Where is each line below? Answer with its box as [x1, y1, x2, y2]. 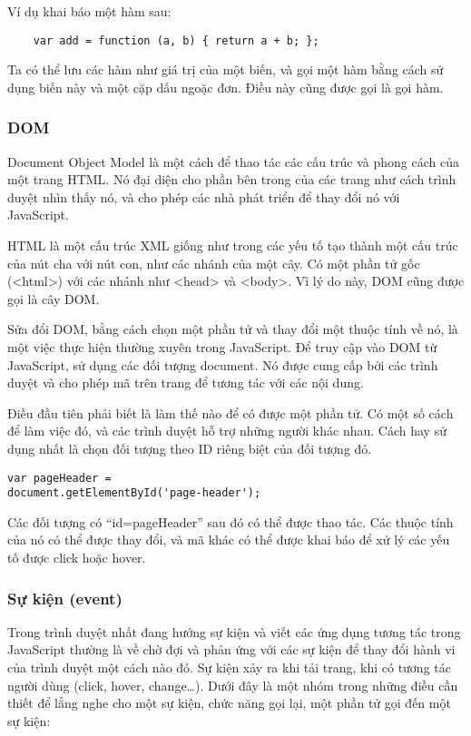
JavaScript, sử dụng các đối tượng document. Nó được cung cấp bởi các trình [7, 355, 438, 374]
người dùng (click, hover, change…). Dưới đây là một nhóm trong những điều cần [7, 675, 458, 694]
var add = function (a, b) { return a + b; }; [33, 34, 319, 47]
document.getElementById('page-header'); [7, 486, 261, 500]
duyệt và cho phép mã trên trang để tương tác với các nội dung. [7, 373, 364, 392]
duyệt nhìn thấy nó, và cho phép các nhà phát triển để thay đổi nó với [7, 187, 400, 206]
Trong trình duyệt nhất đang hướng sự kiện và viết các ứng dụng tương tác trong [7, 622, 461, 641]
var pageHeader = [7, 471, 112, 485]
